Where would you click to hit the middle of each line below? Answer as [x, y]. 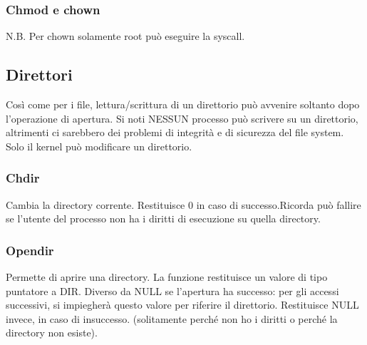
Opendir [30, 250]
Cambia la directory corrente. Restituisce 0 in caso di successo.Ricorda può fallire [183, 204]
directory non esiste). [52, 333]
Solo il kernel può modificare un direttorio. [99, 146]
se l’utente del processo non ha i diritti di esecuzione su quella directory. [163, 218]
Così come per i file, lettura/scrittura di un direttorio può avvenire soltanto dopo [183, 104]
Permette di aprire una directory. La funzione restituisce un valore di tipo [167, 277]
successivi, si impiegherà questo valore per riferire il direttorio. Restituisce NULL [182, 305]
